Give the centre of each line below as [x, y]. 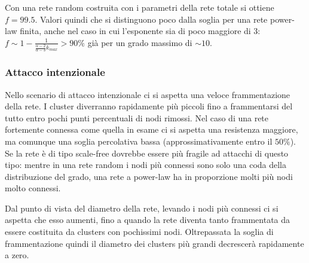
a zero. [17, 255]
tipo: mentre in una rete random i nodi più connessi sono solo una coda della [146, 165]
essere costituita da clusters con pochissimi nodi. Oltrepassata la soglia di [139, 232]
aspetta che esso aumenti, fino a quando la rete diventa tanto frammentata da [148, 220]
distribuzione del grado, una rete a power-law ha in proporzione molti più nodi [149, 176]
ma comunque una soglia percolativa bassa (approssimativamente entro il [139, 141]
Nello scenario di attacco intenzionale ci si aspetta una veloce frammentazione [148, 94]
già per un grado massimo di [140, 42]
